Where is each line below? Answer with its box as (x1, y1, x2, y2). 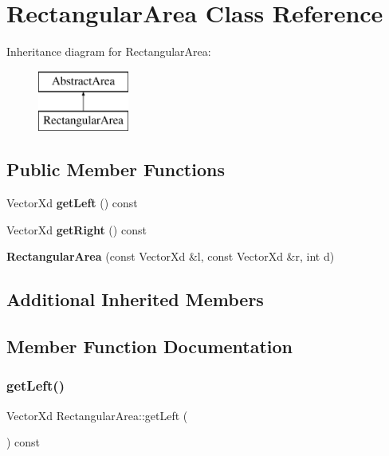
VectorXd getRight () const (6, 221, 147, 238)
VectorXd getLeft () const (6, 195, 138, 211)
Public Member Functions (6, 157, 225, 182)
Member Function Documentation (6, 334, 293, 359)
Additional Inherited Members (6, 287, 264, 312)
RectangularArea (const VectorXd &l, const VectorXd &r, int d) (6, 248, 335, 265)
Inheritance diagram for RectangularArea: (6, 43, 211, 60)
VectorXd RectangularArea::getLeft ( (6, 407, 188, 423)
